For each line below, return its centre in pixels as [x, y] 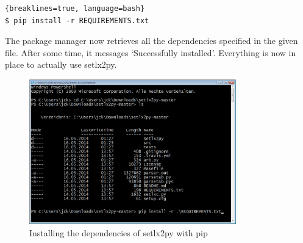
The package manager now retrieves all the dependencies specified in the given [151, 41]
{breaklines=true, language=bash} [75, 9]
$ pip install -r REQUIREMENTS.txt [77, 20]
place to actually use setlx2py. [61, 64]
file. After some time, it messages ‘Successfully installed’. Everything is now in [151, 52]
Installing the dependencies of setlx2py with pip [119, 232]
